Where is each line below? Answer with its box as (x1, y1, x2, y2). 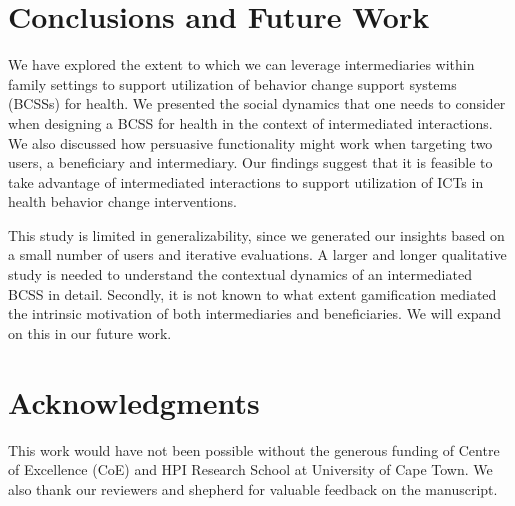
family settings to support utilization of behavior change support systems (8, 73, 457, 94)
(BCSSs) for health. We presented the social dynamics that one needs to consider (8, 93, 506, 114)
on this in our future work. (8, 322, 172, 343)
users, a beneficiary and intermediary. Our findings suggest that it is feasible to (8, 152, 493, 173)
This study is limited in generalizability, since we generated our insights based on (8, 224, 505, 245)
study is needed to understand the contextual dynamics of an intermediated (8, 264, 472, 285)
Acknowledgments (8, 381, 260, 422)
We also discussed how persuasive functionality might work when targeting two (8, 132, 493, 153)
